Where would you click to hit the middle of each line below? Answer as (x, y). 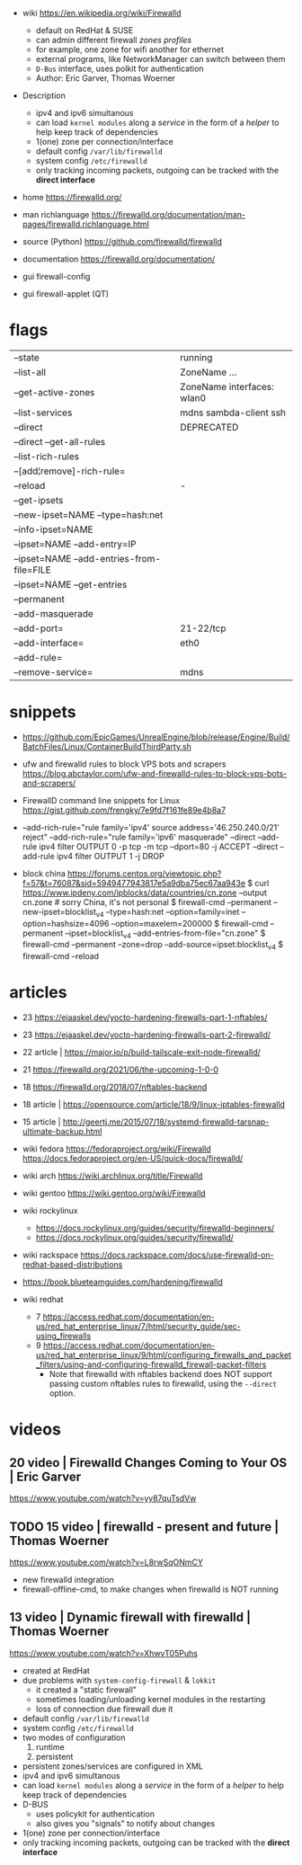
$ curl (258, 883)
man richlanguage (56, 214)
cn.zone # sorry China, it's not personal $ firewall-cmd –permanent (147, 901)
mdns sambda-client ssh (232, 413)
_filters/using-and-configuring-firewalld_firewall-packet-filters (151, 1364)
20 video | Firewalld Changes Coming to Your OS (148, 1463)
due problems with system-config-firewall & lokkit (119, 1680)
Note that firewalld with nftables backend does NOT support (160, 1374)
